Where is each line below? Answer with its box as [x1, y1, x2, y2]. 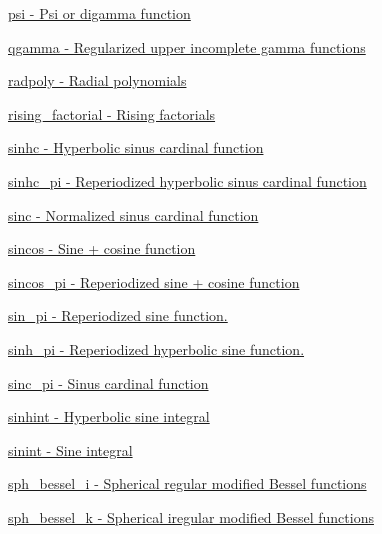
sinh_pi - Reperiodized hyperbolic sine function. [8, 338, 305, 359]
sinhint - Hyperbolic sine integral [8, 406, 210, 427]
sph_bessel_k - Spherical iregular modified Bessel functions [8, 506, 374, 527]
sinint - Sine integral [8, 439, 133, 460]
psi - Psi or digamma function [8, 3, 191, 23]
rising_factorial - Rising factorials [8, 103, 216, 124]
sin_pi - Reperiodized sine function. [8, 305, 228, 326]
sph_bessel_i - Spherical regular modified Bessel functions [8, 473, 367, 494]
